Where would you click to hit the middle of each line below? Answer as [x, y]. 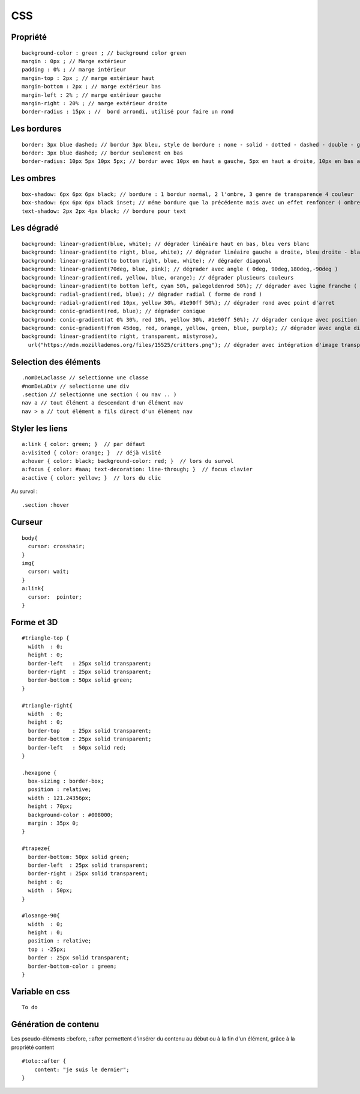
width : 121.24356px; [60, 798]
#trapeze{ [36, 848]
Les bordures [36, 129]
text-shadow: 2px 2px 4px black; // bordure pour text [104, 211]
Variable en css [40, 992]
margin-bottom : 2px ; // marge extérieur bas [91, 87]
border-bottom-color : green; [72, 966]
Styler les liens [39, 428]
